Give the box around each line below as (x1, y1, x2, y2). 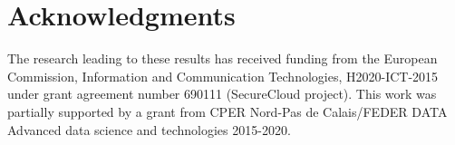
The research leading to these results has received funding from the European (7, 49, 438, 68)
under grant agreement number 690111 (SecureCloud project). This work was (7, 84, 437, 103)
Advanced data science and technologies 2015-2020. (7, 120, 291, 139)
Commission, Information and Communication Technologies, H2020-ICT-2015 (7, 66, 439, 85)
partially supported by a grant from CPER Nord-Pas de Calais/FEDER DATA (7, 101, 448, 121)
